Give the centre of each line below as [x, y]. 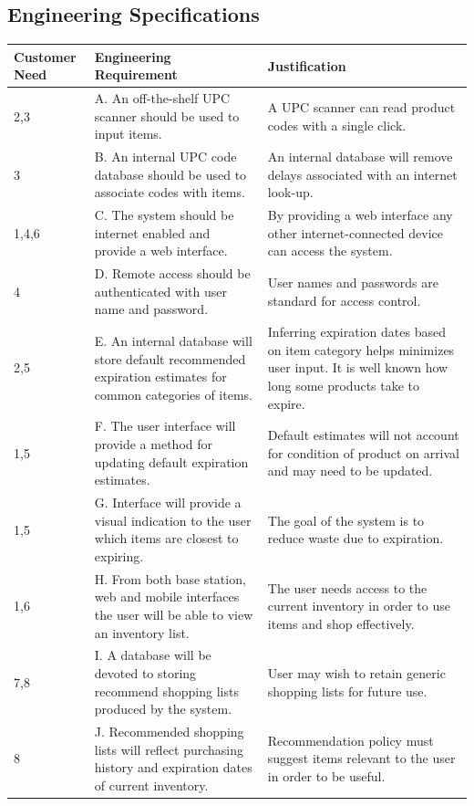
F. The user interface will [165, 426]
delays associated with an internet [362, 174]
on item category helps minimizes [361, 349]
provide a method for [153, 444]
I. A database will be [153, 655]
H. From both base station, [170, 578]
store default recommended [170, 358]
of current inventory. [151, 785]
